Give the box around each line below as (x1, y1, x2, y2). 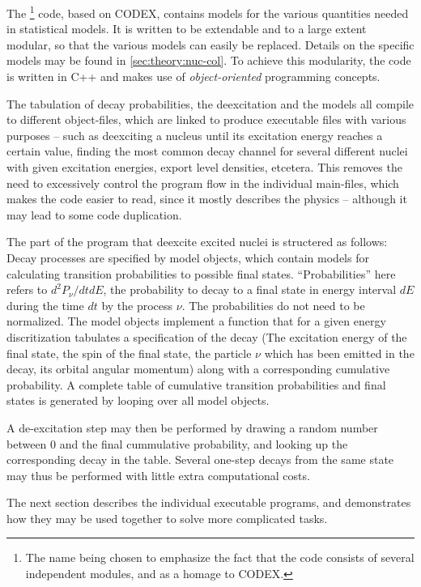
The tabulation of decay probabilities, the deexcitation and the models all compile (6, 95, 415, 112)
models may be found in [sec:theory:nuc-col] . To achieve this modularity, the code (6, 52, 411, 69)
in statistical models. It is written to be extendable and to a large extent (6, 20, 367, 37)
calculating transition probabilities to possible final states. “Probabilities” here (6, 265, 396, 282)
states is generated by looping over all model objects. (6, 392, 270, 409)
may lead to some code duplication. (6, 206, 182, 223)
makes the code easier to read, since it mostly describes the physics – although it (6, 190, 407, 207)
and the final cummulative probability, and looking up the (59, 435, 348, 452)
